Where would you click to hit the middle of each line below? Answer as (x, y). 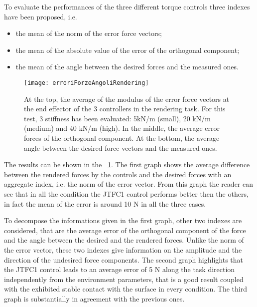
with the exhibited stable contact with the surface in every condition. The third (126, 289)
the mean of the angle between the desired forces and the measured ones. (127, 67)
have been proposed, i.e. (41, 16)
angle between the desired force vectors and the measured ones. (121, 148)
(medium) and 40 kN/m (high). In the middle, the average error (122, 128)
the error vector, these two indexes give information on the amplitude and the (123, 249)
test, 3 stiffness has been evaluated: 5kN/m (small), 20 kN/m (117, 118)
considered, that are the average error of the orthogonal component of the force (125, 230)
